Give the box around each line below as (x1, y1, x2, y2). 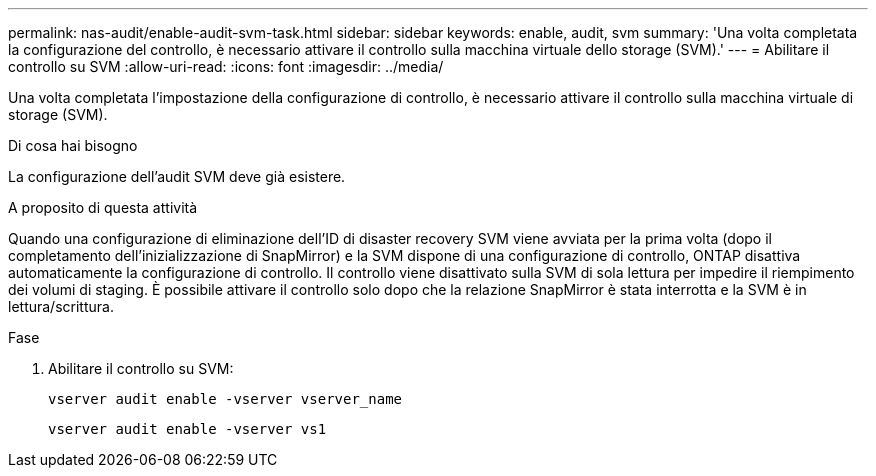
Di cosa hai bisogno (8, 137, 138, 154)
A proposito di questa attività (8, 199, 198, 216)
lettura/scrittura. (8, 298, 114, 315)
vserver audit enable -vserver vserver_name (48, 391, 403, 407)
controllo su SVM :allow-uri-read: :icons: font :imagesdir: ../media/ (8, 58, 444, 75)
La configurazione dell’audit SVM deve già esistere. (8, 168, 346, 185)
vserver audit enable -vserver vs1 (48, 421, 327, 437)
